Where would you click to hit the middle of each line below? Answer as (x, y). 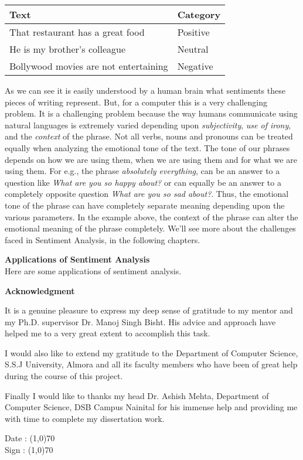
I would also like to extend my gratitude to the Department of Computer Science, (151, 352)
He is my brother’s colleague (68, 49)
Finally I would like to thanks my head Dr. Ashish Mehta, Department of (137, 395)
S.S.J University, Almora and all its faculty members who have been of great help (151, 364)
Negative (195, 66)
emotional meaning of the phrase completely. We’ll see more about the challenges (150, 228)
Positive (193, 32)
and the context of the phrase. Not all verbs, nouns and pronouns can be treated (149, 136)
